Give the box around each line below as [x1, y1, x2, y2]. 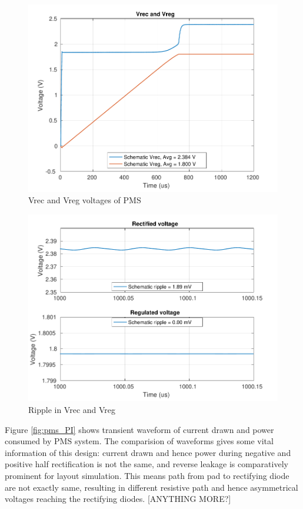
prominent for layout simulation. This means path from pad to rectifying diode [5, 470, 289, 482]
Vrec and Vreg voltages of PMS [28, 194, 141, 206]
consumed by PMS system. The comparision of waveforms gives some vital [5, 435, 274, 447]
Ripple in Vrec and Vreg [28, 404, 116, 416]
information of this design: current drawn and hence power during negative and [5, 446, 291, 458]
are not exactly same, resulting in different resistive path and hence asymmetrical [5, 481, 298, 493]
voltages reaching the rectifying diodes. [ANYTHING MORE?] [5, 493, 231, 505]
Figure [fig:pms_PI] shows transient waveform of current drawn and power [5, 423, 274, 435]
